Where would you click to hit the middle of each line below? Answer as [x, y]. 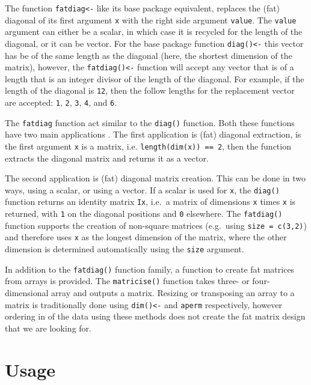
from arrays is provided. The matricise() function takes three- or [127, 281]
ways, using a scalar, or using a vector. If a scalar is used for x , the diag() [142, 189]
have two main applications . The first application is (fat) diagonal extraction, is [153, 134]
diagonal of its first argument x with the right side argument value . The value [151, 20]
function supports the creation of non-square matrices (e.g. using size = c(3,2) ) [156, 225]
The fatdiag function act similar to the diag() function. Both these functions [150, 122]
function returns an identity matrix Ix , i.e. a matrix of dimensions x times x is [150, 202]
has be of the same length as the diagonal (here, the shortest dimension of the [149, 55]
